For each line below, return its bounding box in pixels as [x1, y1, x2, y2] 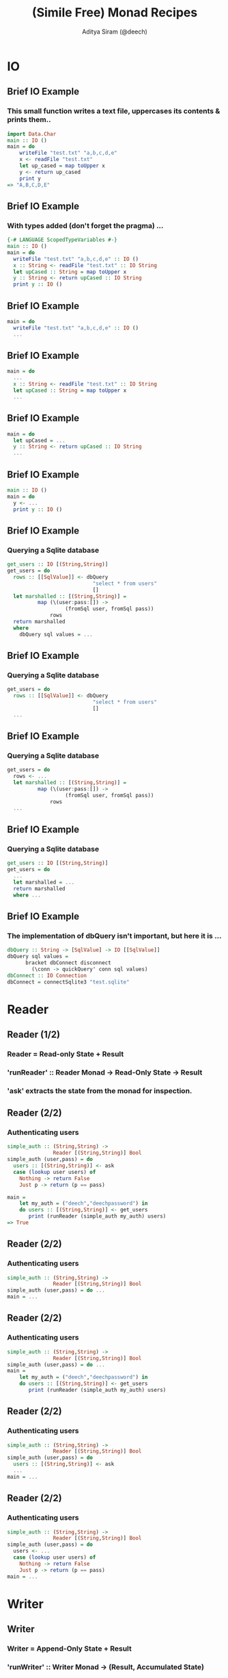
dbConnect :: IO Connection [7, 972, 87, 979]
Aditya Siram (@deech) [81, 27, 148, 36]
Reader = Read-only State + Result [7, 1049, 124, 1059]
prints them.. [7, 115, 51, 125]
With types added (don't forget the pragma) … [7, 221, 164, 230]
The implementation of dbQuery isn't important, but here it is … [7, 931, 222, 940]
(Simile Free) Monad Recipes [31, 5, 198, 21]
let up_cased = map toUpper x [19, 162, 106, 169]
